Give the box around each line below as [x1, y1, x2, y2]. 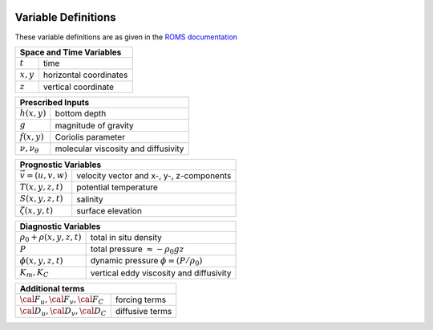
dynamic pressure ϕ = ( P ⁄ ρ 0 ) [90, 255, 203, 268]
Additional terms [19, 283, 85, 294]
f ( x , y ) [19, 131, 44, 142]
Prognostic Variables [19, 159, 102, 170]
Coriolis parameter [55, 132, 126, 143]
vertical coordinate [42, 81, 115, 92]
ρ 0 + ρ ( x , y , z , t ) [19, 232, 82, 244]
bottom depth [55, 108, 107, 120]
